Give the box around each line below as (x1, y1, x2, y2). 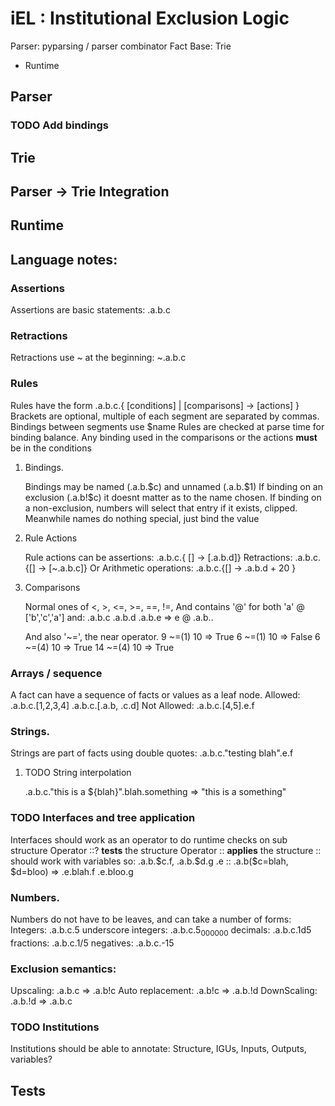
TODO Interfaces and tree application (10, 811, 196, 825)
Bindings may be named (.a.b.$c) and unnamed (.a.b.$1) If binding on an (24, 480, 323, 492)
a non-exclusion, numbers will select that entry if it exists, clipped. (24, 502, 298, 514)
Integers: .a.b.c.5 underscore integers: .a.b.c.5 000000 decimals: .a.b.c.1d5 (10, 923, 312, 938)
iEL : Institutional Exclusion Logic (10, 7, 290, 30)
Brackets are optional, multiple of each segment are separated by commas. (10, 410, 320, 422)
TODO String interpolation (24, 767, 132, 779)
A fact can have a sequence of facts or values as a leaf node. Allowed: (10, 689, 301, 701)
